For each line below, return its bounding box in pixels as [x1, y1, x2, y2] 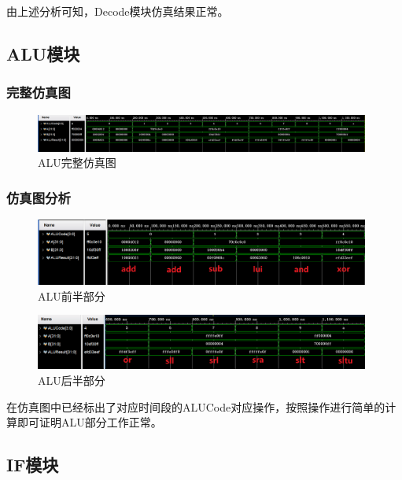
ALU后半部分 [38, 371, 105, 388]
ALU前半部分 [38, 287, 105, 304]
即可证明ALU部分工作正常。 [17, 414, 162, 430]
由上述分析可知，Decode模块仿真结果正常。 [6, 3, 229, 19]
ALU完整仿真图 [38, 154, 116, 171]
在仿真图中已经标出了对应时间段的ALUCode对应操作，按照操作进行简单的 [6, 398, 385, 415]
